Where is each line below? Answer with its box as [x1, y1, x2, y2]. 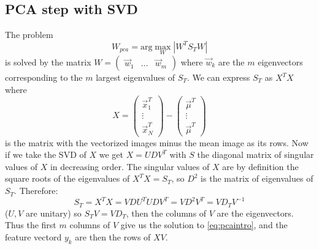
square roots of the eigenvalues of [5, 172, 130, 185]
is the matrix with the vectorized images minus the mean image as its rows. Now [5, 136, 309, 149]
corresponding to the [5, 71, 83, 84]
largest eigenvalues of [96, 71, 175, 84]
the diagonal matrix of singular [197, 148, 314, 161]
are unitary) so [26, 206, 82, 219]
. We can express [186, 71, 250, 84]
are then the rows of [75, 230, 151, 243]
